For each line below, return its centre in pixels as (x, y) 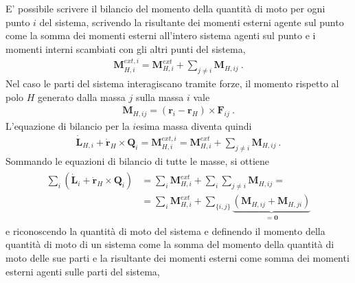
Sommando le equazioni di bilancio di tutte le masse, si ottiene (138, 160)
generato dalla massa (82, 97)
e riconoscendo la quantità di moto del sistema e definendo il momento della (165, 230)
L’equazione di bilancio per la (68, 126)
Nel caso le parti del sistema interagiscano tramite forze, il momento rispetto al (172, 83)
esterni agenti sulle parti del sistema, (83, 271)
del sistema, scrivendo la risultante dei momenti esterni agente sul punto (192, 22)
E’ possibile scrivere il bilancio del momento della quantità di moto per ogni (165, 8)
